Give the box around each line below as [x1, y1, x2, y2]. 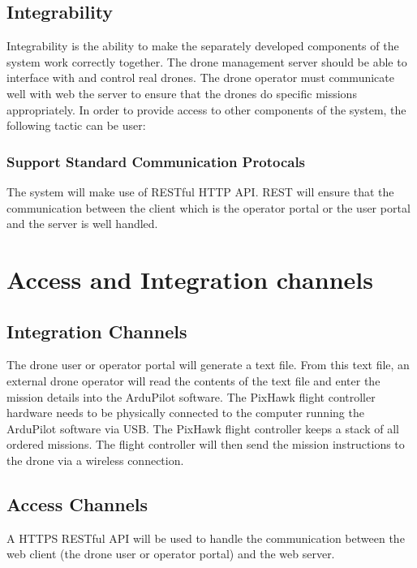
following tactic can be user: [6, 117, 146, 134]
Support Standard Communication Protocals [6, 151, 306, 171]
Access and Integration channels [6, 262, 373, 295]
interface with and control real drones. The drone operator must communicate [6, 69, 394, 86]
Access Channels [6, 491, 148, 516]
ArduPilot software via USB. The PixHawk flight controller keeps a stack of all [6, 420, 399, 437]
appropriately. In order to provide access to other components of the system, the [6, 101, 406, 118]
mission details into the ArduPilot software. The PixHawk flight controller [6, 388, 376, 405]
